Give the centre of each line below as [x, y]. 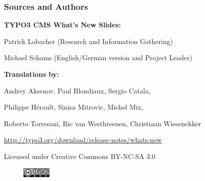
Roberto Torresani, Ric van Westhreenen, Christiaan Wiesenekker [102, 123]
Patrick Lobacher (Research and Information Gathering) [89, 41]
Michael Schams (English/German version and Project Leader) [98, 57]
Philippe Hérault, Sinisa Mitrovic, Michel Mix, [74, 107]
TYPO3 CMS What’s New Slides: [62, 25]
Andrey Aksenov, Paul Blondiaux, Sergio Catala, [77, 90]
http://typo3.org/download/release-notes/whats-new [83, 140]
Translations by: [32, 74]
